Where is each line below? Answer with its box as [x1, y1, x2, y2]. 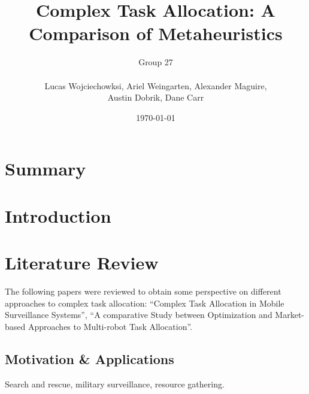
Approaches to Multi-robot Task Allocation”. [28, 320, 192, 332]
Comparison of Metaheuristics [29, 21, 283, 46]
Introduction [5, 203, 111, 228]
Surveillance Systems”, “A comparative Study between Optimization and [5, 308, 272, 321]
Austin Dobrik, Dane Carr [107, 91, 204, 104]
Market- [275, 308, 304, 321]
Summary [5, 156, 86, 181]
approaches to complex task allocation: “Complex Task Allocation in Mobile [5, 296, 284, 309]
